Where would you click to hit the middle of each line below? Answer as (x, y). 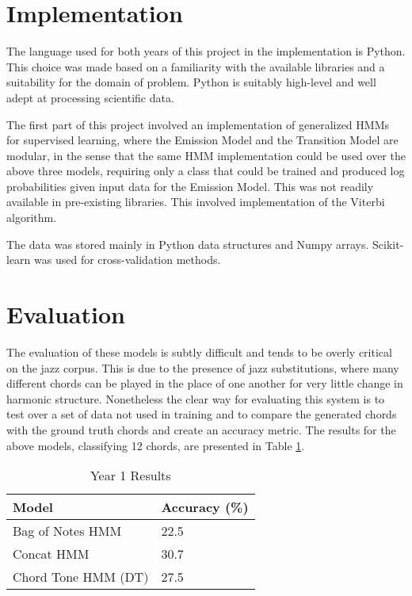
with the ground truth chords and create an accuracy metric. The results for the (201, 429)
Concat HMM (51, 554)
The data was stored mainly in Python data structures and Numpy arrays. (188, 244)
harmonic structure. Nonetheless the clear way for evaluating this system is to (196, 398)
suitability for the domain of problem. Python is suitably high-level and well (191, 82)
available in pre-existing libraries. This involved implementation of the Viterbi (196, 202)
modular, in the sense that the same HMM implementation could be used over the (206, 155)
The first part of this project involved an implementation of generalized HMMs (198, 124)
